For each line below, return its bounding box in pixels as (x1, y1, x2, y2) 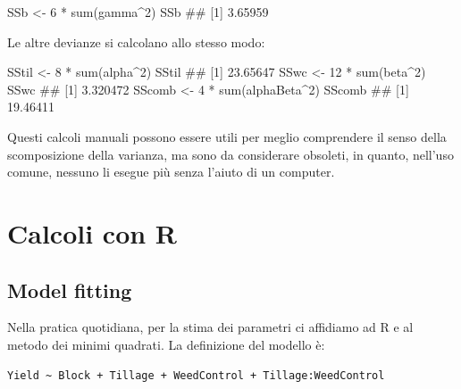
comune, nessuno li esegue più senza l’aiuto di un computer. (7, 162, 335, 181)
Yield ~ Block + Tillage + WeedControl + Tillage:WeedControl (7, 368, 385, 382)
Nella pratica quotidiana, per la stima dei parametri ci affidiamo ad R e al (7, 318, 414, 336)
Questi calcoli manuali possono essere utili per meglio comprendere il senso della (7, 127, 447, 145)
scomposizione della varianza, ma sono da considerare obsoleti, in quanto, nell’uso (7, 145, 454, 163)
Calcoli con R (7, 214, 178, 251)
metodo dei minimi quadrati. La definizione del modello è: (7, 335, 325, 353)
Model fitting (7, 276, 132, 303)
